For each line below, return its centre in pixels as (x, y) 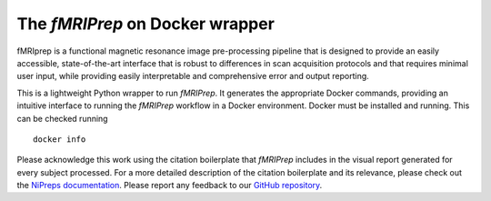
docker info (60, 139)
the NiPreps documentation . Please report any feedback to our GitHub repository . (170, 186)
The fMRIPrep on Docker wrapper (145, 24)
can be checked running (62, 118)
